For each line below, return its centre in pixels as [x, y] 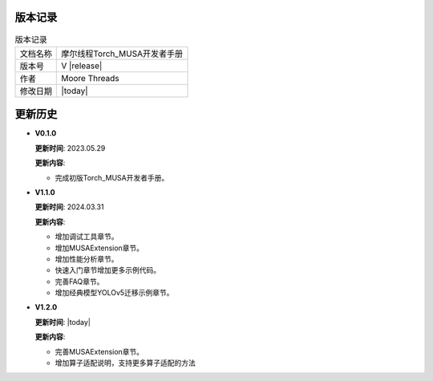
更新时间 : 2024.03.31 [69, 207]
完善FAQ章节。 [79, 282]
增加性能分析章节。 [87, 259]
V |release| [82, 66]
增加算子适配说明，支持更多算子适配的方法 [125, 363]
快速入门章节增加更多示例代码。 [107, 270]
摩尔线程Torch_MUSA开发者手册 [122, 54]
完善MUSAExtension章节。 [99, 351]
